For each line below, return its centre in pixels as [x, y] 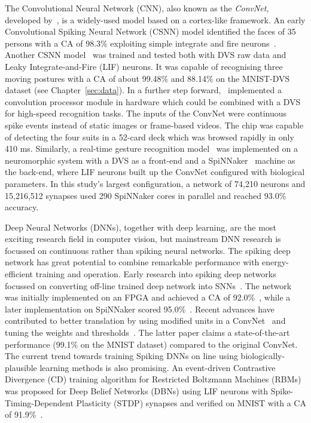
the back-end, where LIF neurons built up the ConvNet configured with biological [155, 172]
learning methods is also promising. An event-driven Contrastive [158, 367]
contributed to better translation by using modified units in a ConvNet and [145, 321]
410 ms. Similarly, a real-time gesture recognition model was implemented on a [151, 148]
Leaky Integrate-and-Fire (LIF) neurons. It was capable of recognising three [144, 66]
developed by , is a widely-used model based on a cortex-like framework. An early [155, 19]
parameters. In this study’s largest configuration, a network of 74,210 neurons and [155, 183]
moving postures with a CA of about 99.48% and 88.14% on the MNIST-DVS [147, 78]
